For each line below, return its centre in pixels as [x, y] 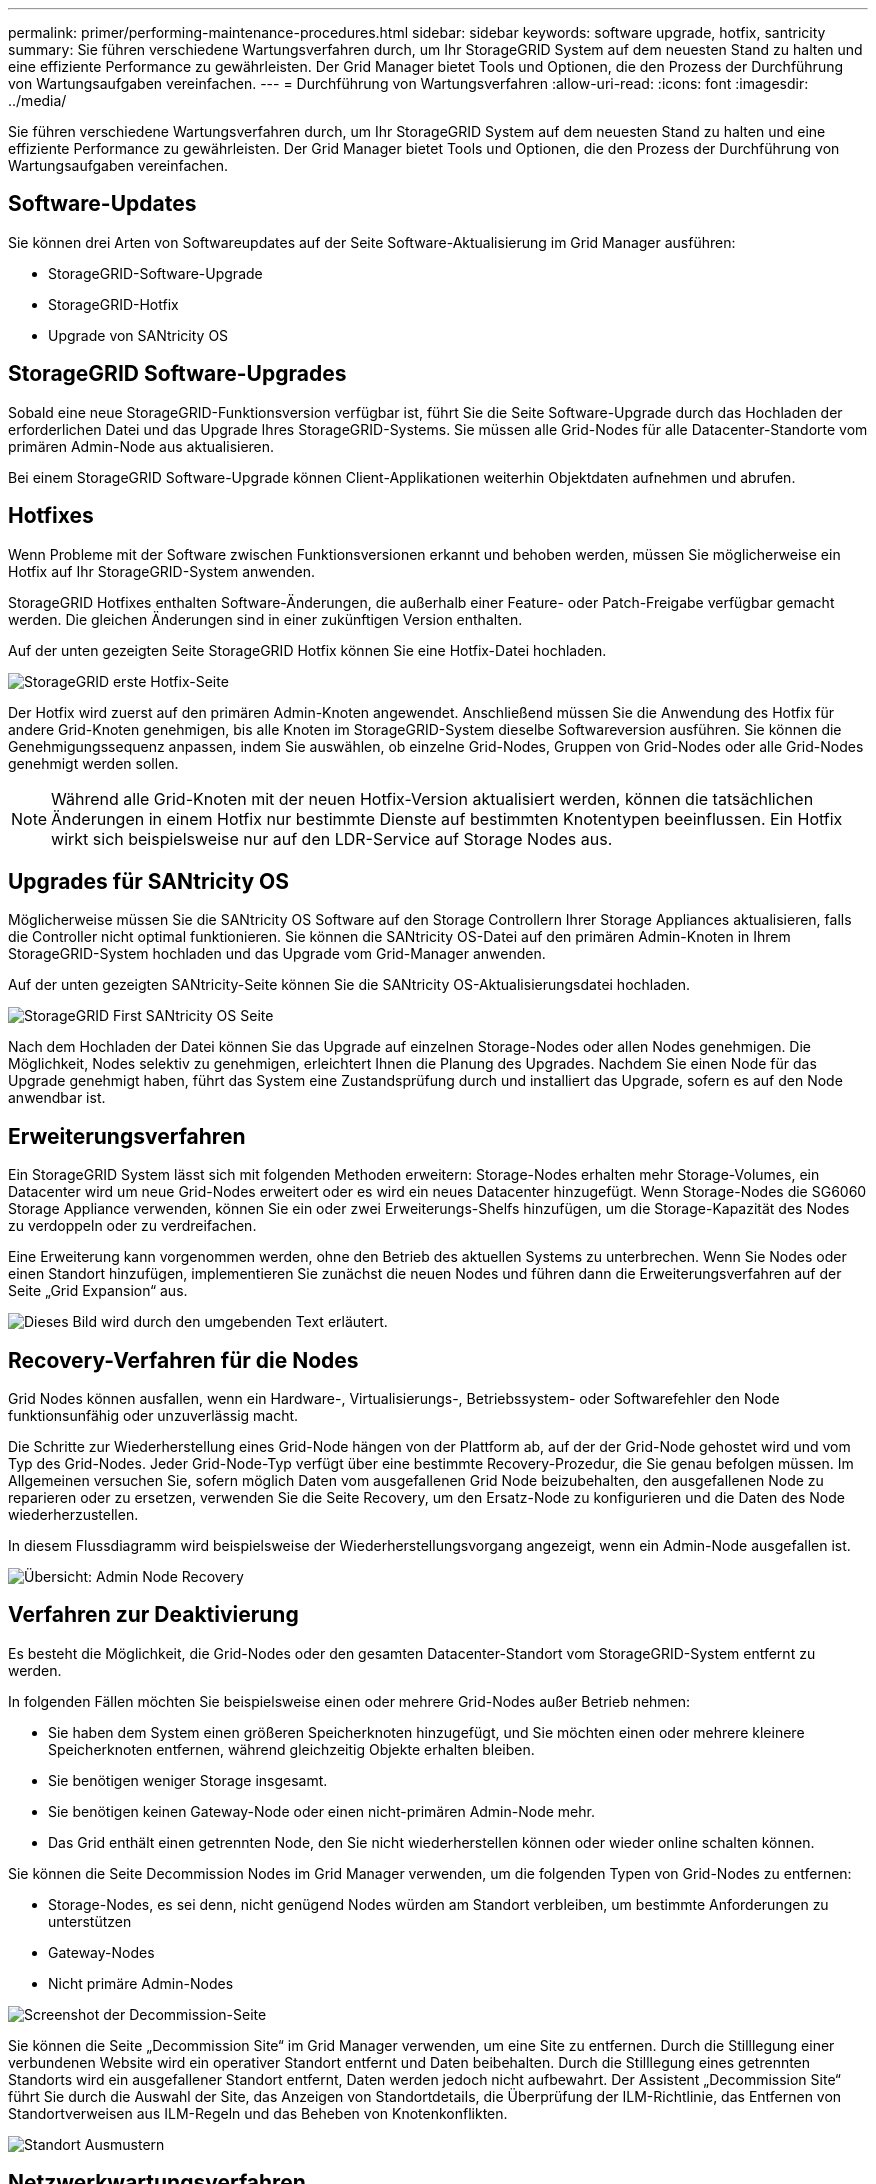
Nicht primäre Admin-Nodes [141, 1983]
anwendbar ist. [57, 1098]
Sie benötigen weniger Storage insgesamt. [188, 1780]
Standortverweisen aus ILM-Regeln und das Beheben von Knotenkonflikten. [258, 2113]
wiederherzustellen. [73, 1515]
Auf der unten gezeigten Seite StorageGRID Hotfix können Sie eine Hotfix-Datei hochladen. [307, 650]
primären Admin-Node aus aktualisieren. [141, 446]
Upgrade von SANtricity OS [138, 335]
